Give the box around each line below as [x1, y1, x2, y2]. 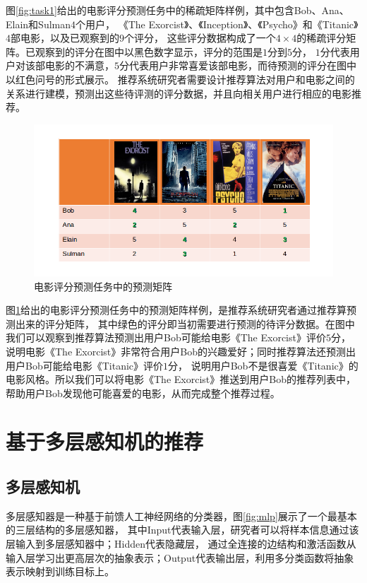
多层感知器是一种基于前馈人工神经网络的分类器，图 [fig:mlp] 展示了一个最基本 [6, 508, 357, 523]
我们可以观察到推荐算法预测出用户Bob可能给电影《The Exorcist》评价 [6, 330, 326, 345]
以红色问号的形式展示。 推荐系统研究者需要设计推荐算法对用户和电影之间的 [6, 71, 355, 86]
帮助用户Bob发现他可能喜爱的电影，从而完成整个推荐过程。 [6, 385, 280, 400]
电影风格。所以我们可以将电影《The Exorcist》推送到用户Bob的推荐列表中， [6, 372, 356, 387]
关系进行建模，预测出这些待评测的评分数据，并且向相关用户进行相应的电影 [6, 86, 351, 100]
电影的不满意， [44, 58, 114, 73]
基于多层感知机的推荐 [6, 427, 204, 456]
